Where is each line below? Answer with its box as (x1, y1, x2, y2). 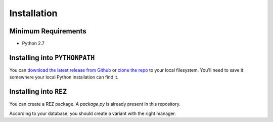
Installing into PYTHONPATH (9, 53, 95, 62)
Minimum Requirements (9, 27, 87, 35)
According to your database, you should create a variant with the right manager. (9, 110, 176, 116)
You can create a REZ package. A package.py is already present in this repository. (9, 101, 180, 107)
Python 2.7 (22, 40, 45, 47)
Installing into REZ (9, 88, 67, 96)
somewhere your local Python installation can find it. (9, 74, 119, 80)
